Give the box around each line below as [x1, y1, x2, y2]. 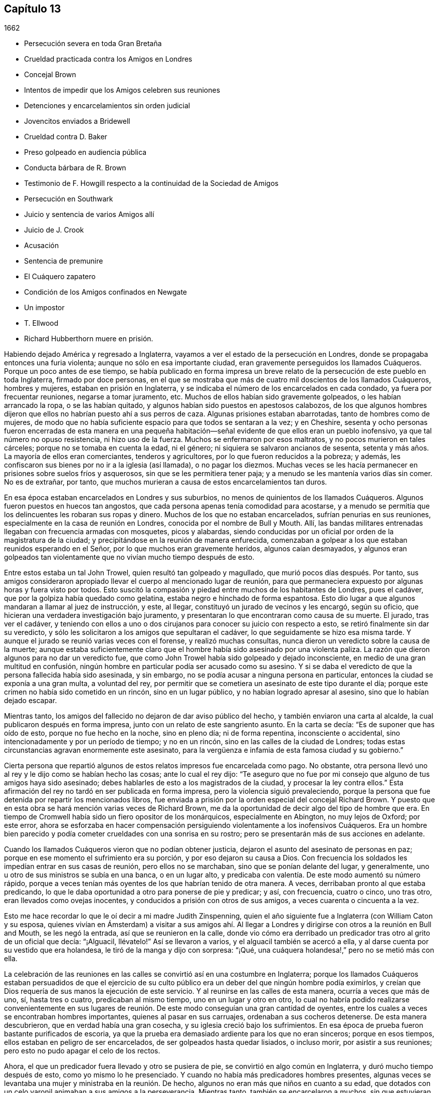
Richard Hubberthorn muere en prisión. [24, 334, 153, 343]
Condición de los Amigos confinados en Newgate [24, 288, 187, 297]
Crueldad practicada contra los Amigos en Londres [24, 55, 192, 64]
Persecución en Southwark [24, 194, 113, 203]
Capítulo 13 [4, 3, 61, 15]
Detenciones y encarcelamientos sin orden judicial [24, 101, 190, 110]
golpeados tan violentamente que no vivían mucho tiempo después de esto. [4, 553, 255, 562]
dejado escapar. [4, 696, 57, 705]
